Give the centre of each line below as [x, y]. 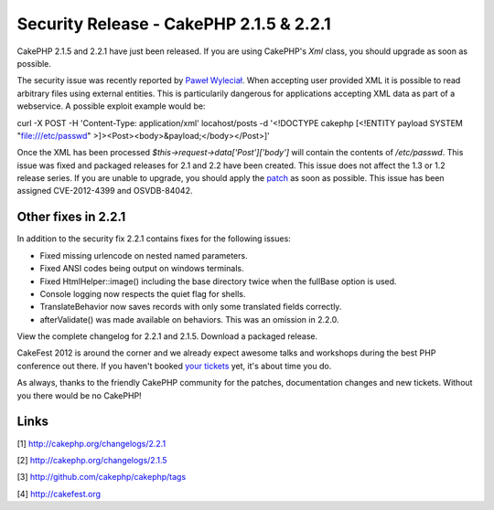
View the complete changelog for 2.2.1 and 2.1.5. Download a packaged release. [167, 336]
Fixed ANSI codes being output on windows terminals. [142, 269]
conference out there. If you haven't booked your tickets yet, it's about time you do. [174, 366]
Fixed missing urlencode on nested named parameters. [144, 255]
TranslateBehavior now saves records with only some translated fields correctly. [191, 307]
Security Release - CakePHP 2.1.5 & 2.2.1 [174, 24]
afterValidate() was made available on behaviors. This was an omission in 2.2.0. [189, 319]
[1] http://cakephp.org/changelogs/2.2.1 [91, 443]
